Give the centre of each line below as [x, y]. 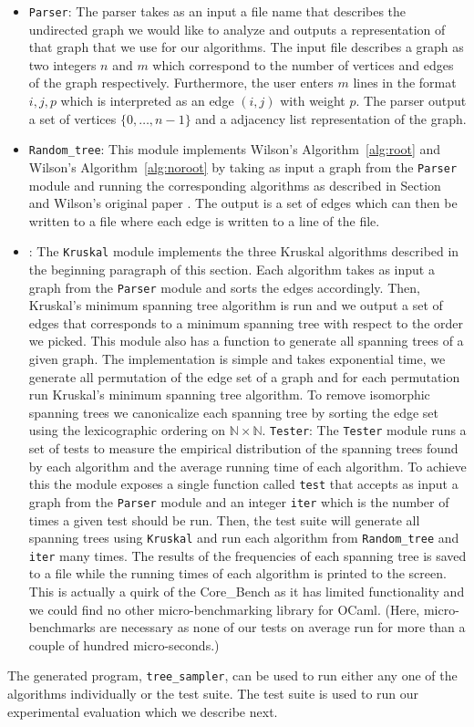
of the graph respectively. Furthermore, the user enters [181, 83]
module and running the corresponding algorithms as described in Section [235, 185]
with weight [313, 101]
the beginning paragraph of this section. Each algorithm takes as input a [232, 269]
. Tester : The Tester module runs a [364, 430]
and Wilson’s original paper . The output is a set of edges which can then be [243, 203]
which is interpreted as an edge [147, 101]
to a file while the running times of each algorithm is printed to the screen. [237, 573]
